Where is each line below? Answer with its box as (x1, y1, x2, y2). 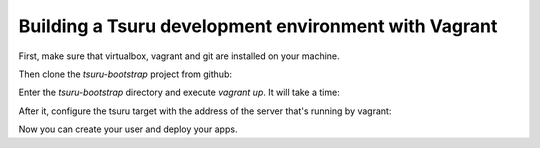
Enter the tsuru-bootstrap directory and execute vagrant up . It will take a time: (18, 86, 340, 99)
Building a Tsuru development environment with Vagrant (18, 15, 498, 37)
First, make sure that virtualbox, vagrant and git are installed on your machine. (18, 50, 340, 62)
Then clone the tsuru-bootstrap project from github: (18, 68, 232, 80)
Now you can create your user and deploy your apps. (18, 123, 238, 135)
